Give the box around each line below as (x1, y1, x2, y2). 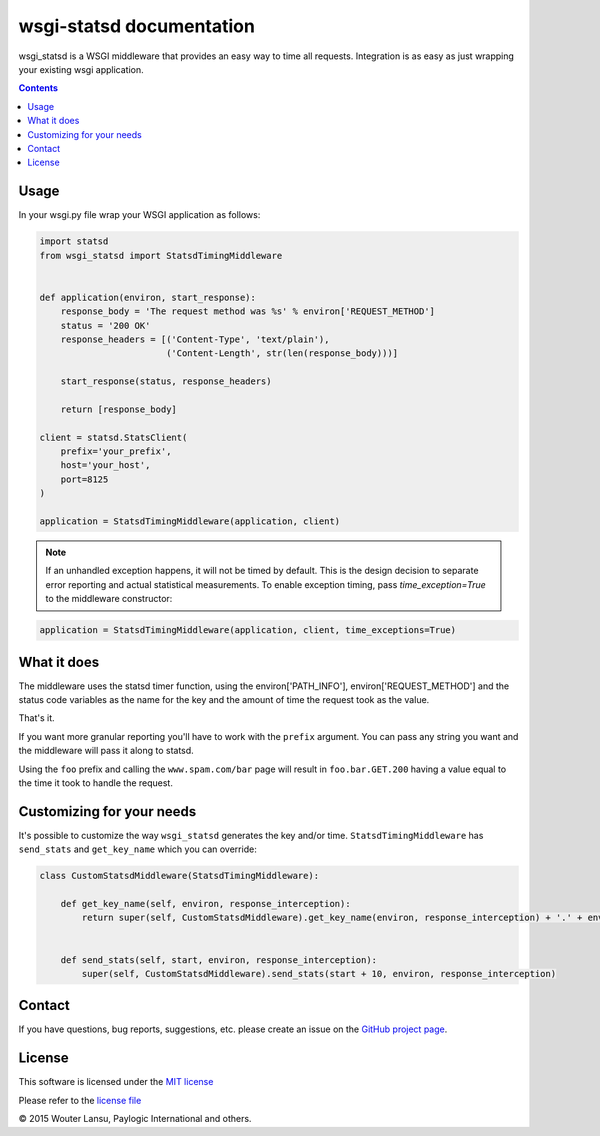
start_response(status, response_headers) (60, 376, 272, 387)
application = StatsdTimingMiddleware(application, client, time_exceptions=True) (39, 625, 457, 636)
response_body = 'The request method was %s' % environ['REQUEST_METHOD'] (60, 306, 435, 317)
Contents (18, 82, 59, 94)
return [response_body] (60, 403, 177, 415)
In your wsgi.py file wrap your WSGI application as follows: (18, 209, 261, 221)
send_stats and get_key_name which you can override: (18, 843, 257, 855)
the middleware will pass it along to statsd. (18, 745, 194, 757)
